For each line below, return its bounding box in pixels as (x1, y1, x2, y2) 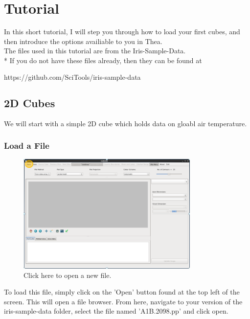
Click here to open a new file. (23, 270, 112, 280)
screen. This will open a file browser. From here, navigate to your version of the (4, 296, 243, 306)
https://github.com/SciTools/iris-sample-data (4, 71, 141, 82)
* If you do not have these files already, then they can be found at (4, 55, 202, 65)
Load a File (4, 139, 49, 151)
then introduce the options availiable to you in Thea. (4, 36, 162, 46)
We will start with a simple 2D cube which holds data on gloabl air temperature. (4, 118, 247, 129)
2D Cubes (4, 95, 55, 111)
